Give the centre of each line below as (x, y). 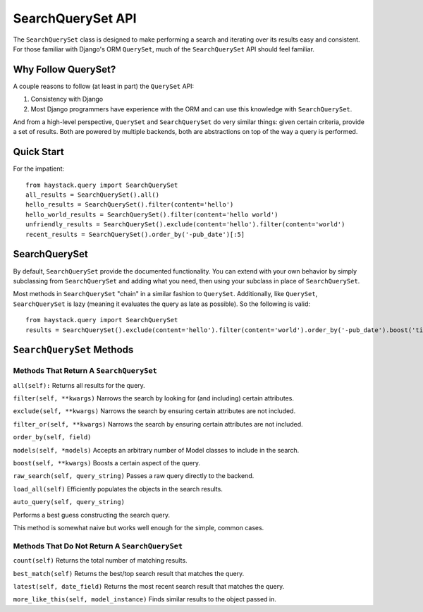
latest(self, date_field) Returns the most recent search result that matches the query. (149, 586)
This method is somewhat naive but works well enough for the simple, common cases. (139, 527)
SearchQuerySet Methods (73, 350)
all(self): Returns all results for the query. (79, 385)
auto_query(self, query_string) (69, 502)
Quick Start (38, 152)
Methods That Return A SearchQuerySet (85, 371)
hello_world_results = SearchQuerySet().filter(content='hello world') (152, 214)
